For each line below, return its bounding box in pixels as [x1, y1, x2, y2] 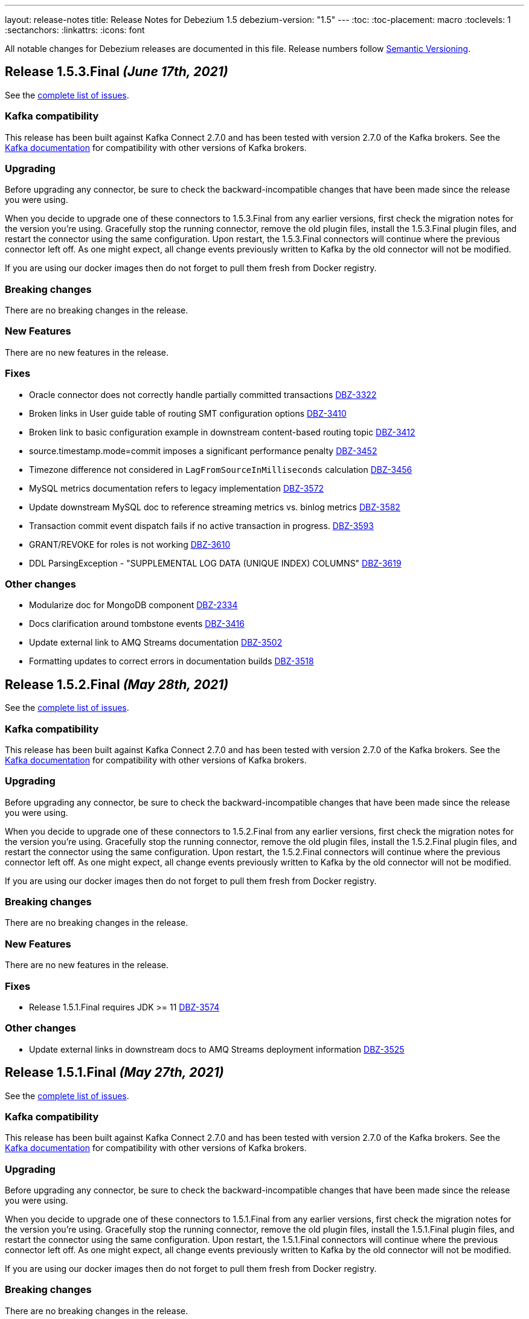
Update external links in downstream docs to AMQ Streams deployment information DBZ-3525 [29, 1044, 405, 1054]
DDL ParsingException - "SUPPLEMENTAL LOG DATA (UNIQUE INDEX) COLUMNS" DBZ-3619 [29, 557, 402, 568]
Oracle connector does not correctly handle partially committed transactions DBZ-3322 [29, 389, 377, 400]
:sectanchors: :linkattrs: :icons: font [5, 25, 145, 35]
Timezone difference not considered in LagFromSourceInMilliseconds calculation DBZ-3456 [29, 464, 412, 475]
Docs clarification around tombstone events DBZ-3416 [29, 618, 245, 629]
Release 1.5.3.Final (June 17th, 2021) [5, 64, 228, 80]
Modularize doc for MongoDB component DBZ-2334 [29, 600, 238, 611]
